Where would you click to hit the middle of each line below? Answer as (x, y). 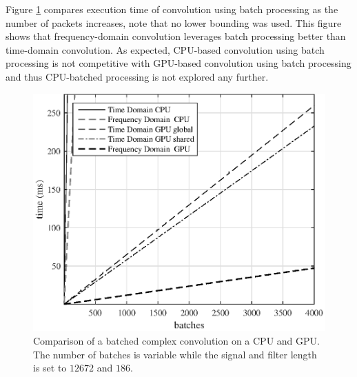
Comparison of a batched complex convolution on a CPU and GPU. (176, 341)
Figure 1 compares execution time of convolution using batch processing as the (172, 9)
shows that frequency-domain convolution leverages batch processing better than (176, 36)
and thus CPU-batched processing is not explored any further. (137, 76)
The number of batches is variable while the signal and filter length (175, 354)
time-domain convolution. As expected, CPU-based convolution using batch (165, 49)
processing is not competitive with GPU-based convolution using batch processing (178, 63)
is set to (50, 368)
